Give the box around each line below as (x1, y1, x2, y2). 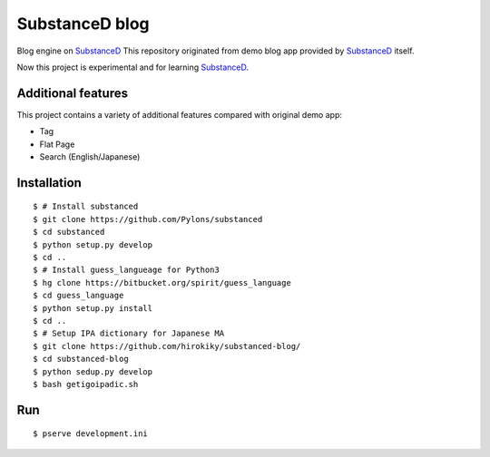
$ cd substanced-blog (33, 354, 129, 365)
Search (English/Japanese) (39, 151, 141, 162)
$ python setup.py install (33, 303, 153, 313)
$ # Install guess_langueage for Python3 (33, 265, 220, 276)
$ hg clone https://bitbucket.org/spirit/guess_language (33, 277, 292, 287)
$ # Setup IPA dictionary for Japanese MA (33, 328, 225, 339)
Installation (16, 175, 82, 190)
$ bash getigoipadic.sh (33, 379, 139, 389)
